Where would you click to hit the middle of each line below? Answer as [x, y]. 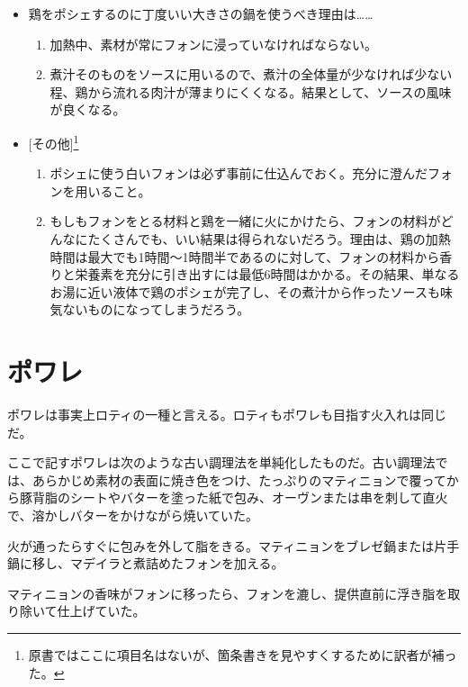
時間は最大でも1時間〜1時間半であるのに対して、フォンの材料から [245, 256]
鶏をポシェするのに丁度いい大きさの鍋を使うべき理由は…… [201, 14]
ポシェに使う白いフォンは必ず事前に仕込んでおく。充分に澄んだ [238, 173]
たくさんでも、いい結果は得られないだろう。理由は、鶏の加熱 [269, 239]
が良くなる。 [88, 109]
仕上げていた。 [101, 611]
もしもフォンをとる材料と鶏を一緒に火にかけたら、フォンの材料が [245, 221]
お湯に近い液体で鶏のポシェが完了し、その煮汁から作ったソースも [245, 291]
